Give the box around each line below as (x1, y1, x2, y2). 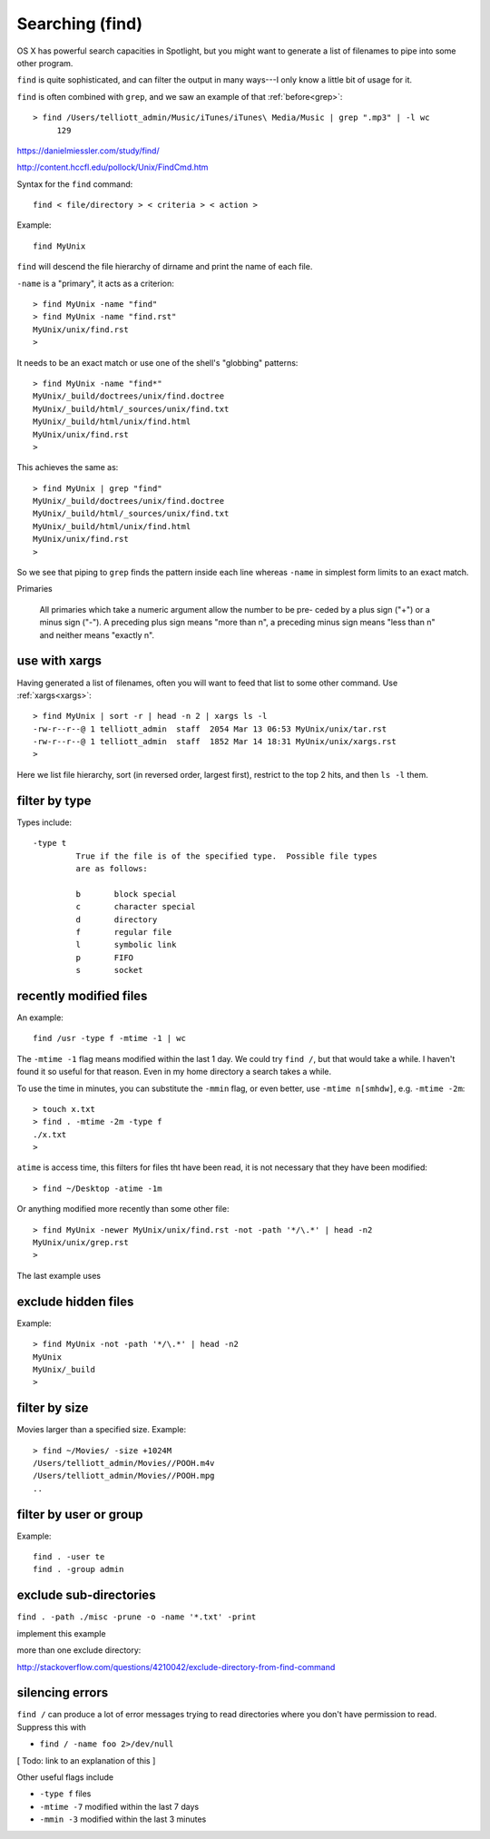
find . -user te (33, 1552, 105, 1562)
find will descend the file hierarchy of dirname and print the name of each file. (16, 261, 313, 272)
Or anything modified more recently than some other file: (16, 1204, 230, 1215)
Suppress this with (16, 1721, 86, 1733)
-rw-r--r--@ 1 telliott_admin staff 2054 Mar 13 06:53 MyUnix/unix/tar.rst (33, 723, 387, 734)
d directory (75, 914, 158, 925)
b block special (75, 889, 177, 899)
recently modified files (16, 988, 148, 1003)
